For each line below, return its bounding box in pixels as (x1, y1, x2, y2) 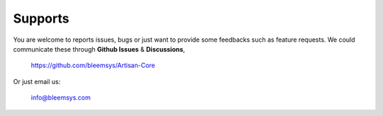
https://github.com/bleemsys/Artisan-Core (30, 61, 155, 70)
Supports (13, 11, 70, 26)
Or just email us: (13, 77, 61, 86)
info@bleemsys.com (30, 93, 91, 102)
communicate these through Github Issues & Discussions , (13, 45, 186, 53)
